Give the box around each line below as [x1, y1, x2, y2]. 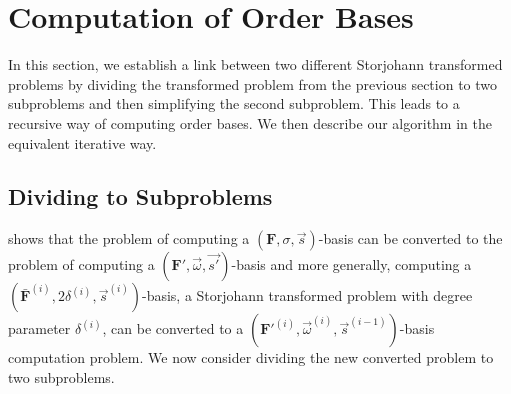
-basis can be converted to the [318, 228, 503, 249]
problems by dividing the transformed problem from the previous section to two [8, 73, 498, 94]
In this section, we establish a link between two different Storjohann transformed [8, 54, 503, 75]
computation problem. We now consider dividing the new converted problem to [8, 347, 494, 368]
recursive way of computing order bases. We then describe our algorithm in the [8, 112, 492, 133]
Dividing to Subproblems [8, 181, 273, 212]
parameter [8, 318, 71, 339]
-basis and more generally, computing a [231, 254, 472, 275]
